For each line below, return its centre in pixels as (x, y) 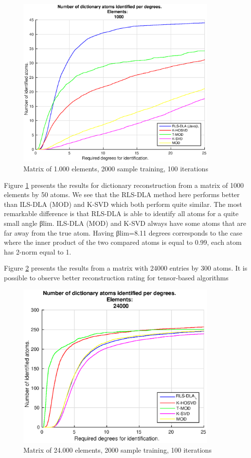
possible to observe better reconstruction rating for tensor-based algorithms (116, 277)
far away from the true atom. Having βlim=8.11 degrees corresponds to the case (123, 232)
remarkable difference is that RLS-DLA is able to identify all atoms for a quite (121, 213)
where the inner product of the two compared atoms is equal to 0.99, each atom (123, 242)
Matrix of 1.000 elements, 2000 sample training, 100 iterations (116, 168)
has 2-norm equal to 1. (38, 251)
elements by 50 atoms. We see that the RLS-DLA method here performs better (122, 194)
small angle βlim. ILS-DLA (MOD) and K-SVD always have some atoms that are (125, 223)
